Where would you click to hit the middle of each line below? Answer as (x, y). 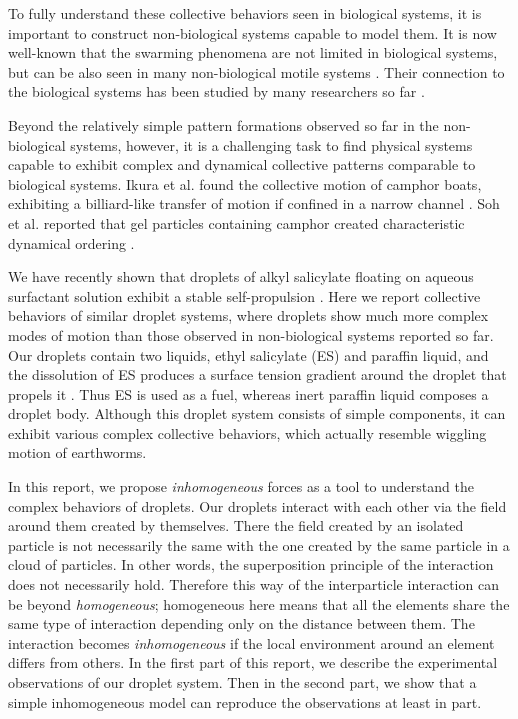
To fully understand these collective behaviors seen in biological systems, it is (245, 13)
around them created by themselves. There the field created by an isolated (236, 525)
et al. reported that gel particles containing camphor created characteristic (236, 222)
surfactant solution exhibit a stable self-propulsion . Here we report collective (244, 295)
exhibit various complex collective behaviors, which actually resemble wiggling (247, 432)
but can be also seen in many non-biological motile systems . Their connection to (256, 71)
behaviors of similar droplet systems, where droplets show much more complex (248, 315)
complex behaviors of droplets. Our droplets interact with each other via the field (257, 505)
